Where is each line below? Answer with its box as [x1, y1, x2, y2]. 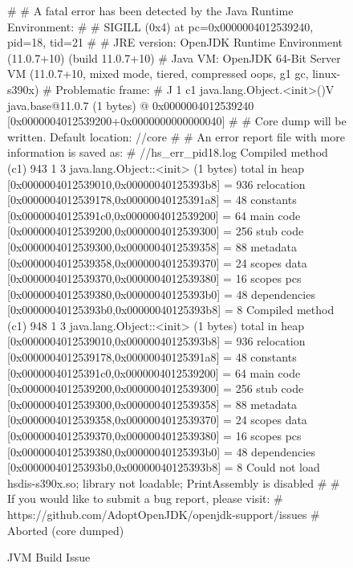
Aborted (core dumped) [7, 521, 124, 538]
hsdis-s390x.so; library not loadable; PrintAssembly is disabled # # [7, 474, 340, 491]
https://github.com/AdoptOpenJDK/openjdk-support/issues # [7, 506, 320, 522]
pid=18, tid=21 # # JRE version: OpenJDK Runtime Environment [7, 34, 343, 51]
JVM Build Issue [7, 549, 91, 566]
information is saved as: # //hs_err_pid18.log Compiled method [7, 144, 328, 161]
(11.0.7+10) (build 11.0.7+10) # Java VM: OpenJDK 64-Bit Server [7, 49, 341, 66]
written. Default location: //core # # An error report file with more [7, 128, 345, 145]
